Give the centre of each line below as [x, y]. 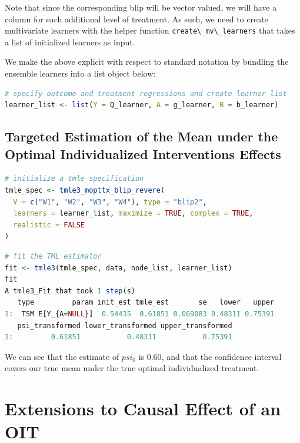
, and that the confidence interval [221, 356]
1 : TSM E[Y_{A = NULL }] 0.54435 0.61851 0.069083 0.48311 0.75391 [140, 314]
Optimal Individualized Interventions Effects [143, 153]
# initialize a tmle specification [74, 179]
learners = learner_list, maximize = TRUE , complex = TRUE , [133, 214]
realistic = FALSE [49, 225]
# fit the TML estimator [53, 256]
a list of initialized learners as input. [70, 42]
